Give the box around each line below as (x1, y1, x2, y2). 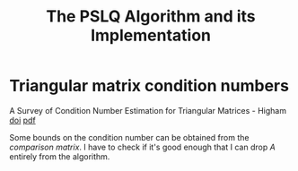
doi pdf (9, 115, 36, 125)
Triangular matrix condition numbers (9, 76, 290, 96)
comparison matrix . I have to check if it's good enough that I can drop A (9, 141, 276, 152)
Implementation (90, 25, 212, 46)
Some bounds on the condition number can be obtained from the (9, 132, 250, 142)
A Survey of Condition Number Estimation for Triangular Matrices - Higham (9, 105, 287, 115)
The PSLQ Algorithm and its (46, 6, 256, 27)
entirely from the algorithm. (9, 150, 110, 162)
